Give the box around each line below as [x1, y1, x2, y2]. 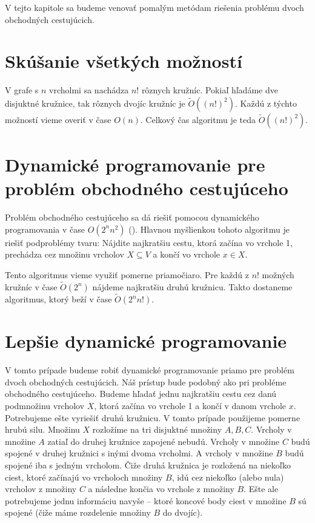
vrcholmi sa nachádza [49, 84, 129, 96]
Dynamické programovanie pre [5, 152, 265, 177]
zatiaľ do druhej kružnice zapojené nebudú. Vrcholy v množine [47, 435, 280, 447]
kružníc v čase [5, 280, 58, 293]
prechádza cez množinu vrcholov [5, 248, 124, 261]
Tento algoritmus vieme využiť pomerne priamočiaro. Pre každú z [5, 268, 249, 281]
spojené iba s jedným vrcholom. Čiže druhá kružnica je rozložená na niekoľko [5, 458, 291, 471]
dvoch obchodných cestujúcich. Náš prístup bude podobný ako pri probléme [5, 375, 287, 388]
